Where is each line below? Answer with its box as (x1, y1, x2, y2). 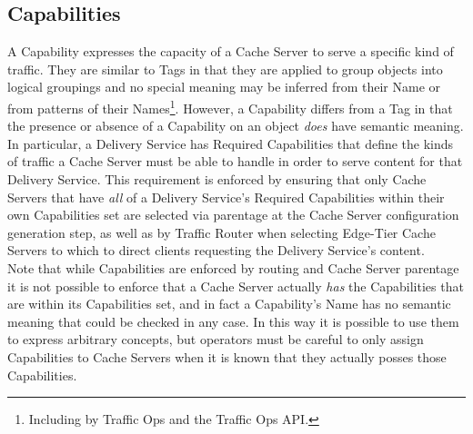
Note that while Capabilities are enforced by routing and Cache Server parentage (7, 258, 459, 277)
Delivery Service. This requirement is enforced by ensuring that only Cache (7, 170, 427, 189)
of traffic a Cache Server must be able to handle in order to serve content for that (7, 152, 463, 171)
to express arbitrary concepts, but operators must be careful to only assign (7, 330, 424, 349)
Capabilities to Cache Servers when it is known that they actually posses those (7, 347, 447, 366)
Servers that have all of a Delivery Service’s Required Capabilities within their (7, 187, 445, 206)
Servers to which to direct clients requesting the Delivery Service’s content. (7, 241, 425, 260)
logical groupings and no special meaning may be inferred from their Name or (7, 77, 441, 96)
